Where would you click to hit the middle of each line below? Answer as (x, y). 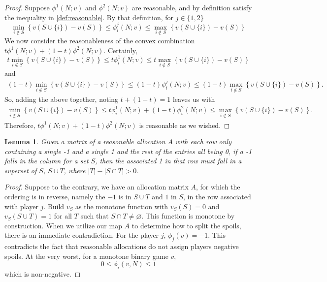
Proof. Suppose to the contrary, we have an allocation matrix (97, 187)
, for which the (218, 187)
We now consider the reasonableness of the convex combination (100, 40)
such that (95, 216)
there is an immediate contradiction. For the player (82, 235)
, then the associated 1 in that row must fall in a (168, 161)
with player (21, 206)
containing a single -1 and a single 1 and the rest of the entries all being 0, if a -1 (128, 151)
